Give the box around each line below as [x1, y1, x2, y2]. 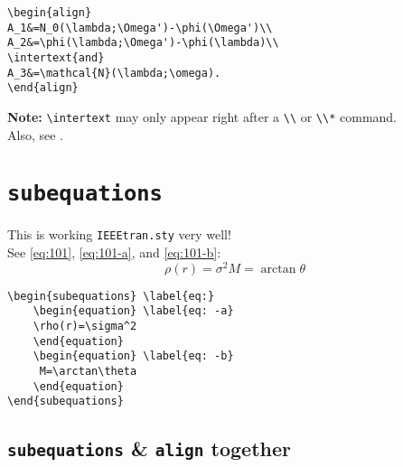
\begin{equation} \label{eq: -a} [33, 304, 234, 318]
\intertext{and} [7, 51, 105, 64]
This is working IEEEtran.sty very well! [7, 225, 231, 244]
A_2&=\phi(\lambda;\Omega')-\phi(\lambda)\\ [7, 36, 279, 50]
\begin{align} [7, 6, 92, 19]
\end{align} [7, 81, 79, 95]
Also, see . [7, 125, 63, 144]
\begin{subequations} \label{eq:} [7, 289, 215, 303]
